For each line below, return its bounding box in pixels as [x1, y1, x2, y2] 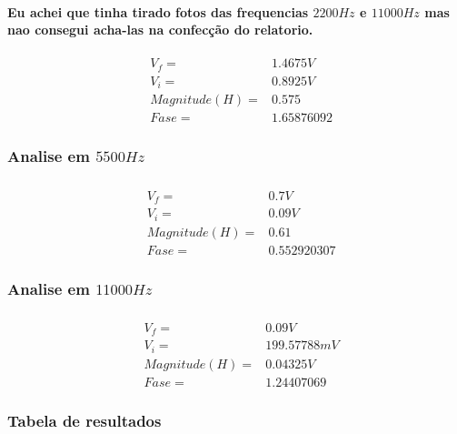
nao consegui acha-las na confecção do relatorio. [7, 20, 313, 39]
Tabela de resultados [7, 409, 162, 431]
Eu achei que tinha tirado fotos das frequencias [7, 2, 309, 21]
